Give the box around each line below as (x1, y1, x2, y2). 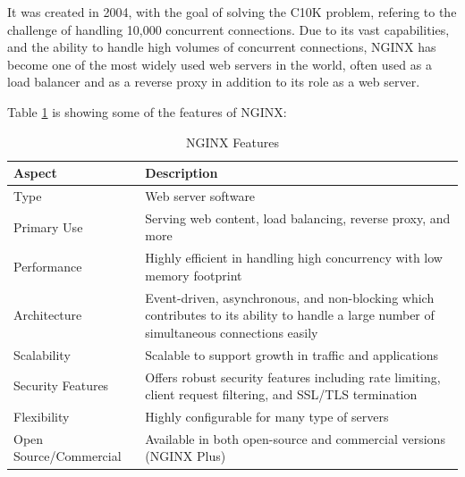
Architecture (13, 305, 82, 324)
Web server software (145, 187, 256, 205)
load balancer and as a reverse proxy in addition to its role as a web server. (7, 72, 420, 91)
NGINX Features (186, 132, 279, 151)
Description (145, 163, 218, 182)
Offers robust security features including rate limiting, (145, 367, 441, 386)
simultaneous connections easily (145, 322, 318, 341)
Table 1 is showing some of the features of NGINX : (7, 102, 287, 121)
